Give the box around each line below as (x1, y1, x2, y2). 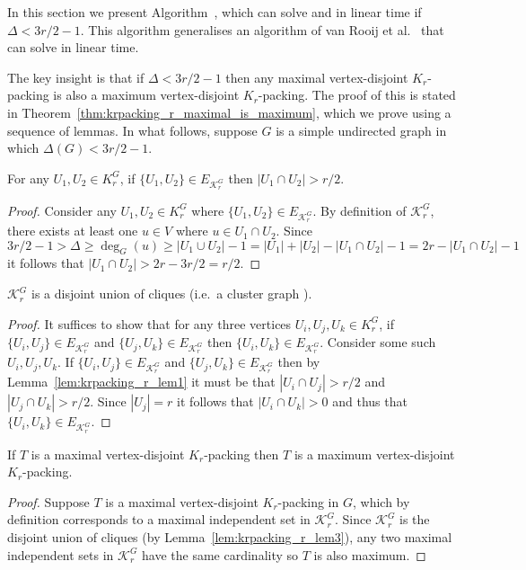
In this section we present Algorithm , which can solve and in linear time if (7, 3, 422, 21)
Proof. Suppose (7, 492, 90, 511)
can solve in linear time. (7, 38, 139, 57)
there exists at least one (7, 221, 138, 240)
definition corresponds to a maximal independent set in (7, 510, 311, 529)
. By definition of (312, 200, 407, 219)
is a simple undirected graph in (276, 120, 447, 139)
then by (277, 352, 320, 371)
